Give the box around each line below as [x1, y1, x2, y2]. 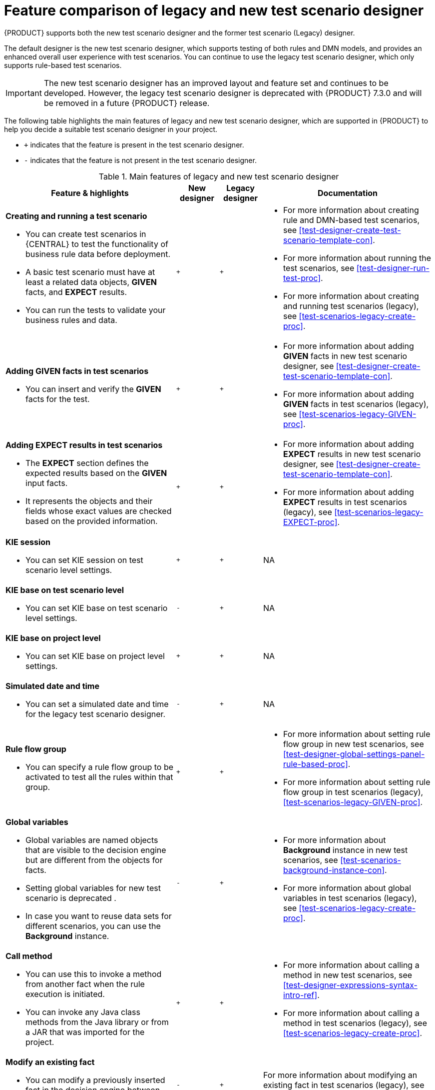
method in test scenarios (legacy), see [283, 1017, 427, 1028]
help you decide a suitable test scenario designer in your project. [4, 124, 218, 133]
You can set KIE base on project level [25, 650, 165, 661]
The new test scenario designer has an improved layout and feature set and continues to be [43, 77, 389, 88]
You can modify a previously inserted [25, 1074, 165, 1085]
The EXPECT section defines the [25, 457, 149, 468]
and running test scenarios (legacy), [283, 300, 419, 311]
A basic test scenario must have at [25, 266, 155, 277]
